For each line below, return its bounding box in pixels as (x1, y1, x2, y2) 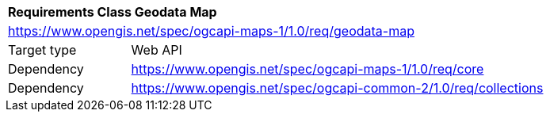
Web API (131, 42, 182, 58)
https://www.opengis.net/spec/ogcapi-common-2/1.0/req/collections (131, 80, 544, 96)
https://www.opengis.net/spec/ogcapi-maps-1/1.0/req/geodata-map (8, 23, 414, 39)
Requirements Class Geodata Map (8, 4, 217, 20)
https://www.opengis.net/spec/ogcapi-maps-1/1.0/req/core (131, 61, 484, 77)
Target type (8, 42, 77, 58)
